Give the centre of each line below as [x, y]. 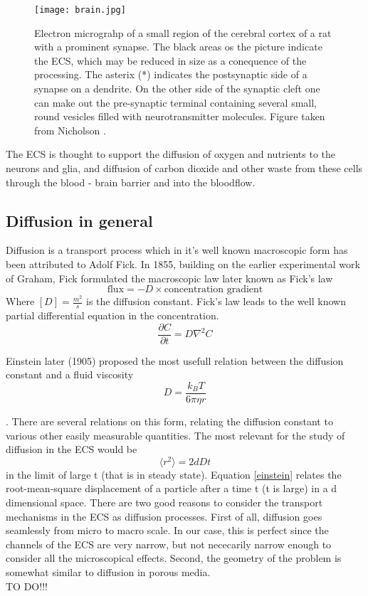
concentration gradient [214, 290]
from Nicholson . [70, 130]
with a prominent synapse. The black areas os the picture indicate [178, 47]
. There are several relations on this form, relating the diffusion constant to [169, 421]
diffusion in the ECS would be [72, 449]
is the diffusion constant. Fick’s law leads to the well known [216, 301]
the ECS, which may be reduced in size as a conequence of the [170, 60]
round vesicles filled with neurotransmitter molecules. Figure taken [180, 116]
